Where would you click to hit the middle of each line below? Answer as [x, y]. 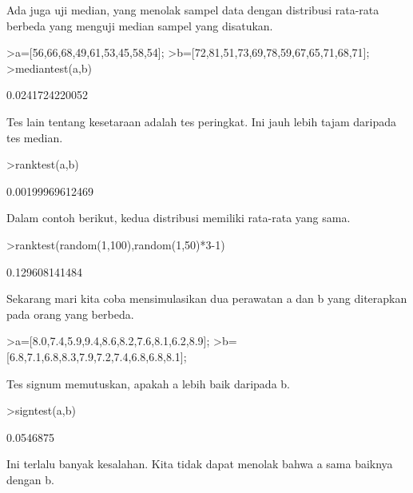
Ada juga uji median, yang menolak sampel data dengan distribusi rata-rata [193, 10]
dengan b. [30, 479]
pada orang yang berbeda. [70, 314]
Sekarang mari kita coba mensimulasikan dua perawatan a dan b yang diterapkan [207, 298]
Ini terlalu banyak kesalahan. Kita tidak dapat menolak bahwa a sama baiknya [200, 464]
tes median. [35, 137]
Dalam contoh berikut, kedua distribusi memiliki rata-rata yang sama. [179, 218]
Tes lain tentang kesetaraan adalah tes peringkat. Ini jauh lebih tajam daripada [202, 121]
